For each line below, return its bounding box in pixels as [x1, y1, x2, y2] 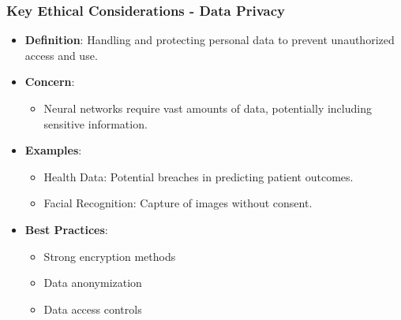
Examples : [24, 142, 82, 158]
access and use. [24, 47, 98, 63]
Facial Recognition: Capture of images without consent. [43, 195, 313, 211]
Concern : [24, 73, 75, 90]
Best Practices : [24, 221, 108, 237]
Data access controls [43, 300, 142, 317]
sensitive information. [43, 115, 148, 132]
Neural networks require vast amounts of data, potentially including [43, 100, 372, 116]
